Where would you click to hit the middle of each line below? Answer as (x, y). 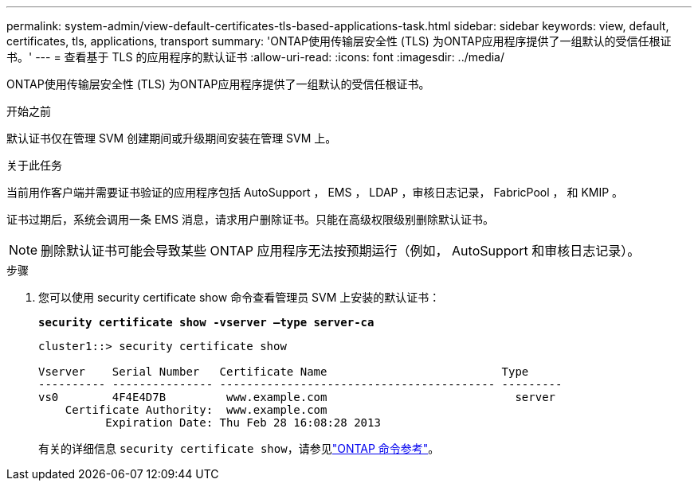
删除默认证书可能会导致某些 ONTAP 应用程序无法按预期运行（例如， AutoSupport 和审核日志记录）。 (341, 251)
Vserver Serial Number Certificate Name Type (284, 372)
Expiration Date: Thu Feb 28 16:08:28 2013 (243, 423)
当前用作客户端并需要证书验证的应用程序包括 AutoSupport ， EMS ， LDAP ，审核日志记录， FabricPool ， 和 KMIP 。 (315, 192)
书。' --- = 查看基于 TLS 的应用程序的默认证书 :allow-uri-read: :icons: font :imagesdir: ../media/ (256, 57)
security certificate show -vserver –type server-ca (206, 322)
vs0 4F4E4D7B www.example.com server (297, 397)
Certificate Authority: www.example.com (196, 410)
